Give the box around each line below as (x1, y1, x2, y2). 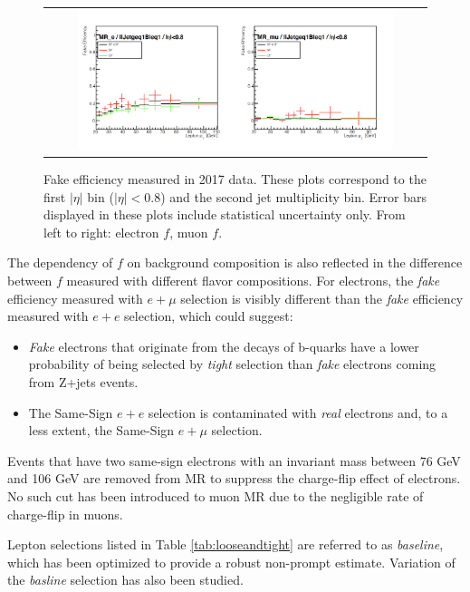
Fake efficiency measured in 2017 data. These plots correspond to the (43, 170, 427, 188)
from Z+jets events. (28, 372, 139, 391)
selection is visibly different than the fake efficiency (180, 288, 464, 307)
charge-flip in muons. (7, 504, 123, 523)
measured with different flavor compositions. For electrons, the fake (66, 270, 440, 289)
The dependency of (7, 253, 113, 272)
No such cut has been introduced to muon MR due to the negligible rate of (7, 486, 424, 505)
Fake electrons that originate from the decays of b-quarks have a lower (28, 336, 419, 355)
